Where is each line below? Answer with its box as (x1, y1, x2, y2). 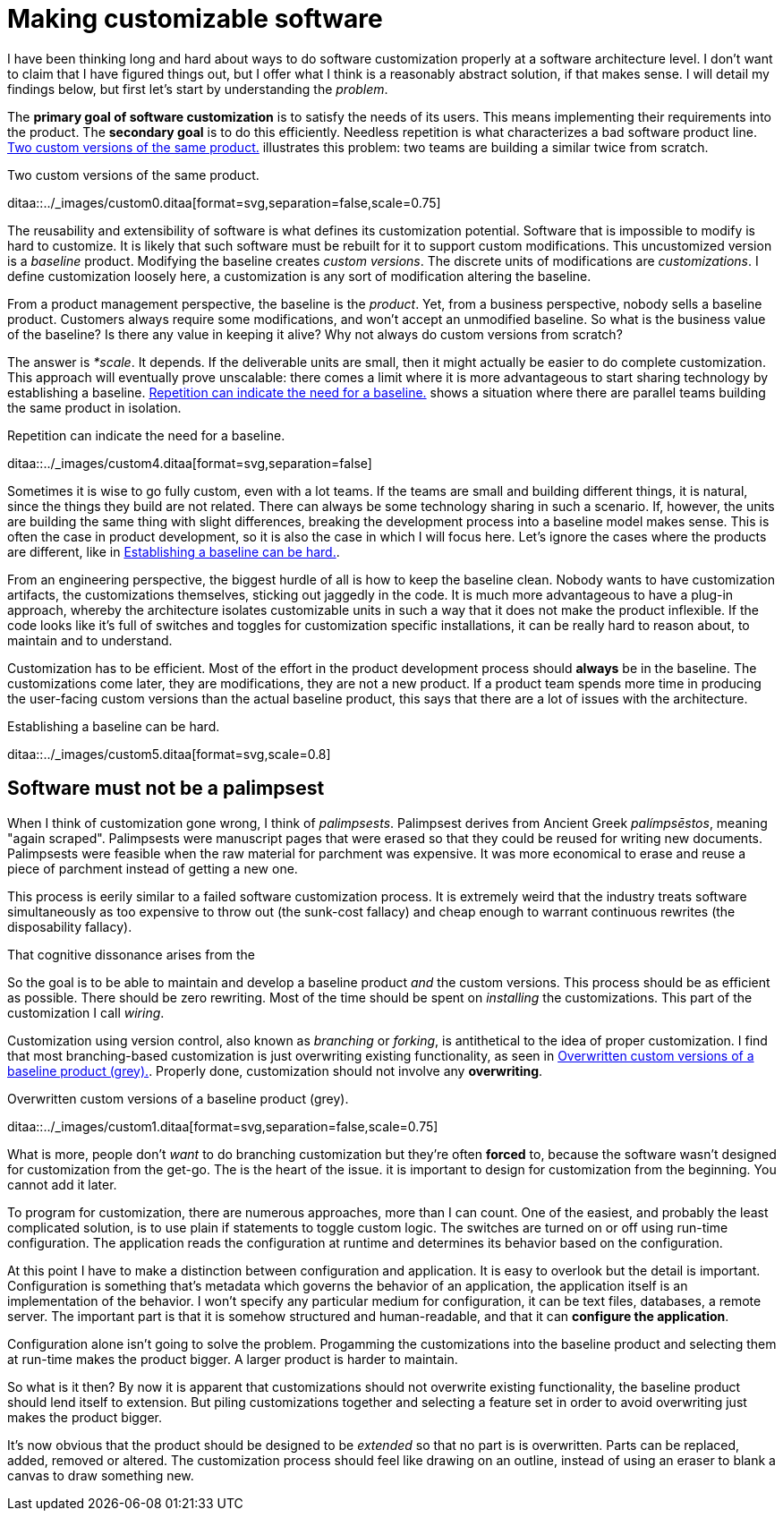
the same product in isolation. (7, 399, 182, 415)
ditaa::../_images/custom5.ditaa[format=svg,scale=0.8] (7, 746, 331, 762)
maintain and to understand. (7, 632, 173, 648)
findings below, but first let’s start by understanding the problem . (7, 81, 388, 97)
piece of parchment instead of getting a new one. (7, 860, 298, 876)
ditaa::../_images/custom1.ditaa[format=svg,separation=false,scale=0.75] (7, 1118, 438, 1134)
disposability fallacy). (7, 918, 132, 934)
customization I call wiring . (7, 1004, 165, 1020)
